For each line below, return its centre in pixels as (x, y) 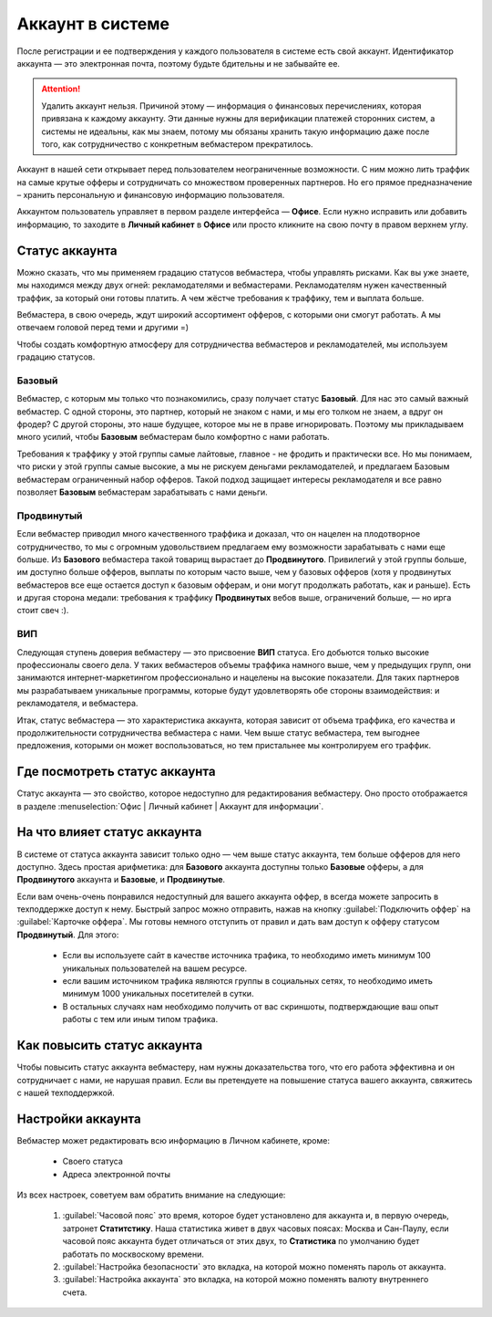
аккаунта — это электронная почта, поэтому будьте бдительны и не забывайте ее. (179, 63)
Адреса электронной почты (117, 1174)
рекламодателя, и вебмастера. (77, 704)
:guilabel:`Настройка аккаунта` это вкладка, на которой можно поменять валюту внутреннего (246, 1280)
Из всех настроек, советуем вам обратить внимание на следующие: (151, 1195)
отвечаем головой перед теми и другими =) (103, 328)
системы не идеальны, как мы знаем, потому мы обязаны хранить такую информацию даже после (236, 131)
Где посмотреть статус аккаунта (116, 772)
